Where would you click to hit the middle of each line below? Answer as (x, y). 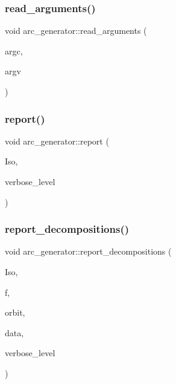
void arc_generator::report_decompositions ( (88, 251)
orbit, (15, 312)
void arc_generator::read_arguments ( (76, 31)
